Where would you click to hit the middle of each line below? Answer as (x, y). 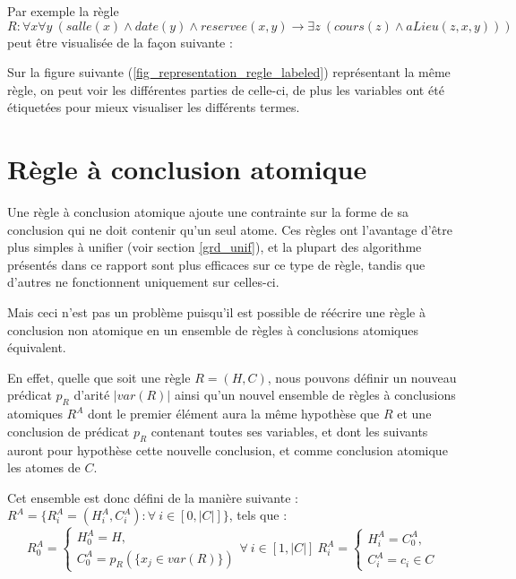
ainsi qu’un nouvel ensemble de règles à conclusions (315, 395)
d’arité (92, 395)
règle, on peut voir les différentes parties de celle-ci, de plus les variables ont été (226, 89)
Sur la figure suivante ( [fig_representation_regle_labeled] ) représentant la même (229, 72)
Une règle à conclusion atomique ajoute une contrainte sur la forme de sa (208, 212)
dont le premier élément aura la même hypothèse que (234, 414)
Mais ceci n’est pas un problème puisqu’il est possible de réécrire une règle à (216, 312)
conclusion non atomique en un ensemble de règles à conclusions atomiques (213, 329)
